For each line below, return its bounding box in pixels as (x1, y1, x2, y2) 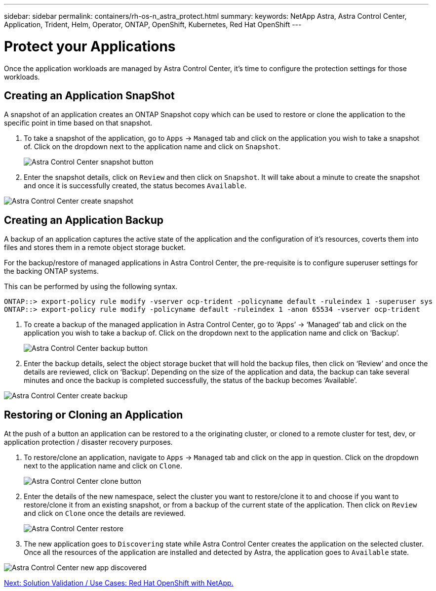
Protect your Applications (4, 38, 176, 55)
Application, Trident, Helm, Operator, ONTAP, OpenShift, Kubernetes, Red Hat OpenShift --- (4, 20, 302, 29)
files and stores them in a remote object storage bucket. (4, 243, 186, 252)
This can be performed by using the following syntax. (4, 282, 178, 291)
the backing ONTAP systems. (4, 267, 99, 276)
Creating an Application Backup (4, 213, 163, 226)
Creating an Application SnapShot (4, 89, 175, 102)
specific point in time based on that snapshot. (4, 119, 153, 127)
